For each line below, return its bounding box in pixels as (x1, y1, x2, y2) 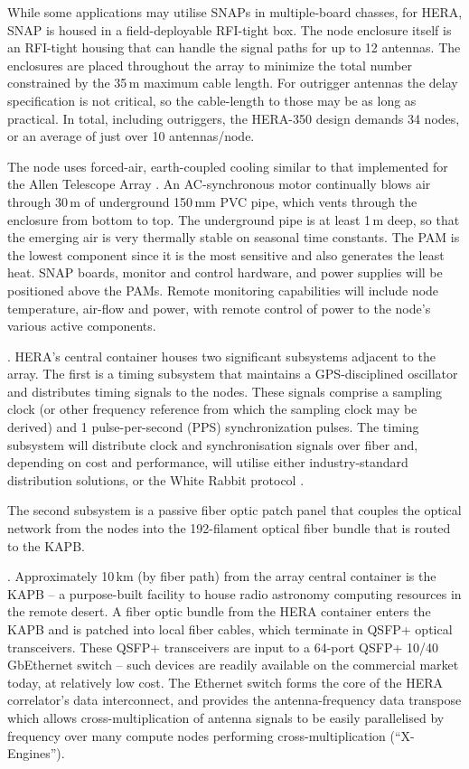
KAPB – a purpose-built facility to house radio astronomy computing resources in (7, 584, 462, 603)
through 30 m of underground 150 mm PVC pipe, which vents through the (7, 192, 417, 211)
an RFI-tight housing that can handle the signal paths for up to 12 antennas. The (7, 38, 461, 57)
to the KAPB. (7, 536, 85, 555)
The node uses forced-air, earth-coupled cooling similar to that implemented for (7, 156, 448, 175)
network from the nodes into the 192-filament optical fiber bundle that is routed (7, 519, 451, 538)
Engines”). (7, 744, 65, 763)
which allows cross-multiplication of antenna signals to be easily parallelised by (7, 708, 445, 727)
